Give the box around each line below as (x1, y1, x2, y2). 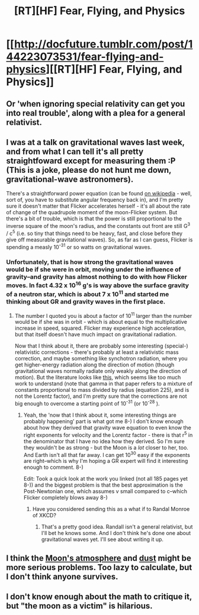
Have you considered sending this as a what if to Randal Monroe (32, 505, 190, 513)
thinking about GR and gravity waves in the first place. (6, 298, 166, 306)
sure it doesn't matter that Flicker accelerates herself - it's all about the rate (6, 202, 191, 210)
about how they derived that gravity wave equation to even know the (23, 424, 191, 431)
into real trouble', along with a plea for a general (6, 108, 185, 118)
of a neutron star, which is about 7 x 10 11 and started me (6, 289, 169, 298)
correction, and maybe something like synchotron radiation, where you (14, 355, 188, 362)
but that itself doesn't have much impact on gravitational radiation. (14, 331, 177, 338)
